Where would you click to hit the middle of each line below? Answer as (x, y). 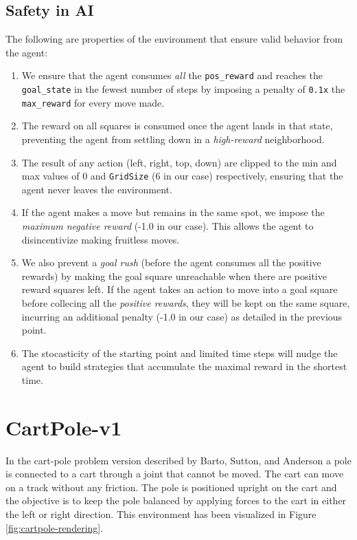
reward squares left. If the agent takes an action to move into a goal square (180, 289)
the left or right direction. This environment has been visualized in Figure (161, 514)
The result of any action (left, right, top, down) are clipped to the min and (179, 162)
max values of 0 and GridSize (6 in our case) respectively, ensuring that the (182, 176)
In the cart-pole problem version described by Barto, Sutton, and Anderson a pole (178, 460)
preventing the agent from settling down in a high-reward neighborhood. (173, 139)
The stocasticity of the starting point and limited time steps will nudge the (180, 353)
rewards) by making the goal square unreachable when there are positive (174, 276)
